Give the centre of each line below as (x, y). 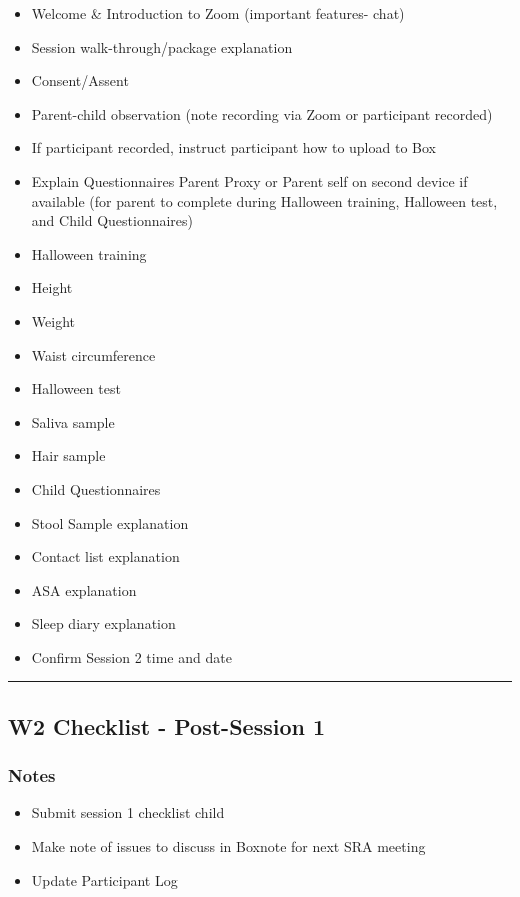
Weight (53, 320)
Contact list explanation (105, 556)
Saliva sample (73, 421)
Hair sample (68, 455)
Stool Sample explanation (110, 522)
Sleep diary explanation (103, 623)
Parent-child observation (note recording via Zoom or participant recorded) (262, 113)
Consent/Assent (80, 80)
